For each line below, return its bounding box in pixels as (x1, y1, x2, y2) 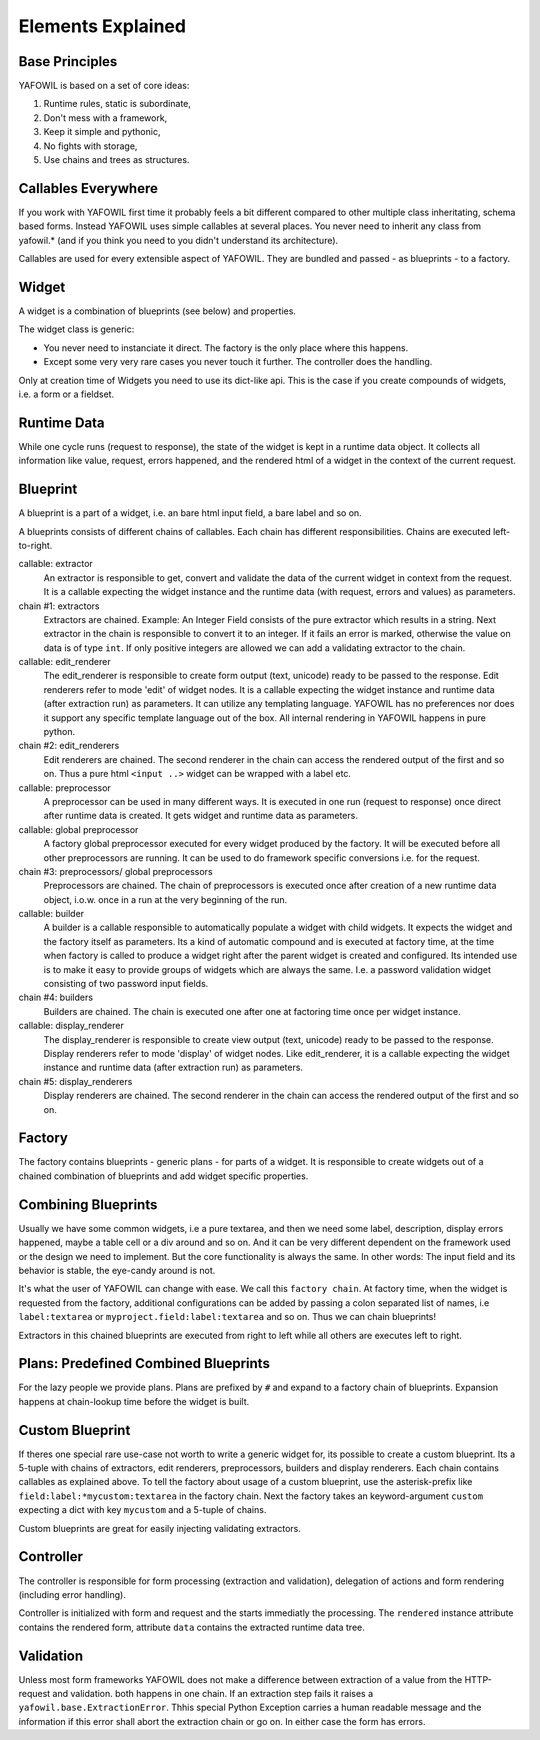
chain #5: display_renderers (18, 1075, 133, 1087)
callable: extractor (18, 558, 94, 570)
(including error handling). (18, 1588, 127, 1600)
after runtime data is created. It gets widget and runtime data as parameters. (43, 810, 359, 822)
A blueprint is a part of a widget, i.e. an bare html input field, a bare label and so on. (18, 507, 362, 519)
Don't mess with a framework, (43, 111, 168, 124)
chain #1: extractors (18, 600, 100, 612)
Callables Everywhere (18, 180, 159, 197)
